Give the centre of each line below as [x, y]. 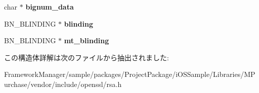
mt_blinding [87, 40]
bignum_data [50, 7]
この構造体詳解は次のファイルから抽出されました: [87, 57]
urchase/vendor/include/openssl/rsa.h [63, 84]
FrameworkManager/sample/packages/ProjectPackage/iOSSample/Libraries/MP [130, 74]
